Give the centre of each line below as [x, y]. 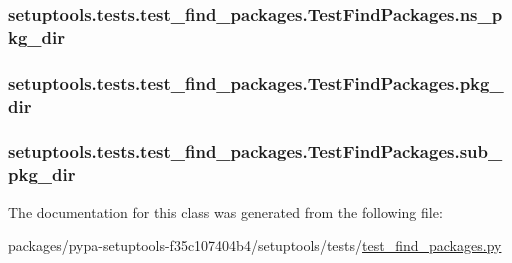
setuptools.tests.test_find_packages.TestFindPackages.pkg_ [256, 82]
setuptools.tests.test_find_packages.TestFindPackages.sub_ [255, 151]
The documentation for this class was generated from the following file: [225, 211]
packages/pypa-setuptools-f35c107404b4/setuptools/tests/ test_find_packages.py [255, 245]
